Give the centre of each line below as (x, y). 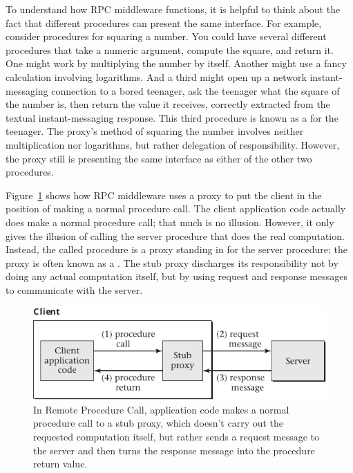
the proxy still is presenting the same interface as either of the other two (159, 158)
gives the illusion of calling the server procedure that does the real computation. (175, 235)
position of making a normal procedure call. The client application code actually (176, 208)
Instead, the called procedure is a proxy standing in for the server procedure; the (176, 249)
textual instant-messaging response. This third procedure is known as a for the (172, 117)
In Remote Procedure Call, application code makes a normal (161, 409)
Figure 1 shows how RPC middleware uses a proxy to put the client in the (164, 195)
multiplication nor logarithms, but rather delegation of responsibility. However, (173, 144)
